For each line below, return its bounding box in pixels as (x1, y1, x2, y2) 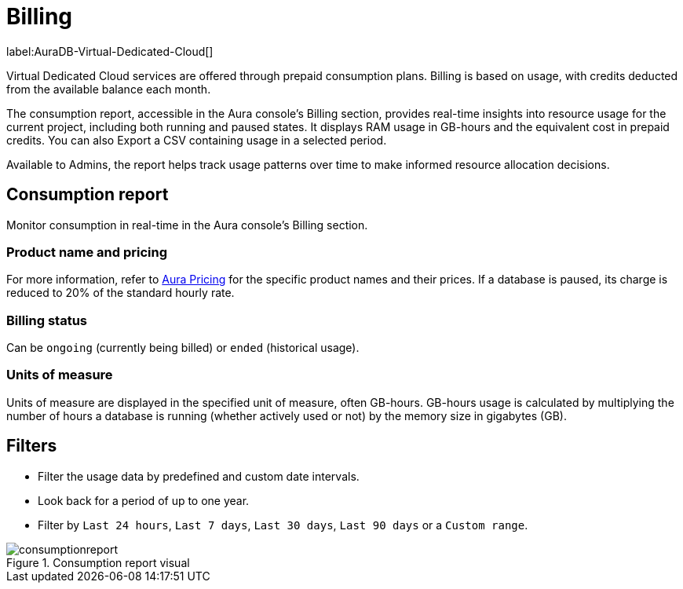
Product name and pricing (6, 243, 168, 260)
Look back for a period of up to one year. (38, 493, 250, 507)
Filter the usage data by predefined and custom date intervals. (38, 469, 360, 483)
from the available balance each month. (6, 82, 211, 96)
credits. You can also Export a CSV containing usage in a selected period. (6, 133, 387, 147)
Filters (6, 436, 57, 456)
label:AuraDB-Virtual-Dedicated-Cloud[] (6, 44, 214, 58)
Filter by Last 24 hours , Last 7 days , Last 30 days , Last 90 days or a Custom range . (38, 518, 528, 532)
